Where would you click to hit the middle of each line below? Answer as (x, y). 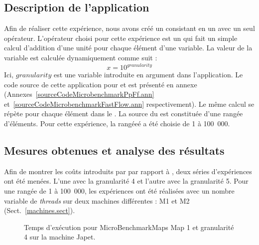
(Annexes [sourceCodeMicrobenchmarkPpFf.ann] (79, 94)
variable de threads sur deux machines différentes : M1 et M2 (97, 200)
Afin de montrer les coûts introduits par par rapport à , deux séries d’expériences (128, 171)
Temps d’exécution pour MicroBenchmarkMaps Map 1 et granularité (129, 227)
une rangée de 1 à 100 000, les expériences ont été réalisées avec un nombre (119, 191)
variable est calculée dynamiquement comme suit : (81, 57)
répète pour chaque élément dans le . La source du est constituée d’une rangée (124, 114)
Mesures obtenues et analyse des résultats (114, 150)
